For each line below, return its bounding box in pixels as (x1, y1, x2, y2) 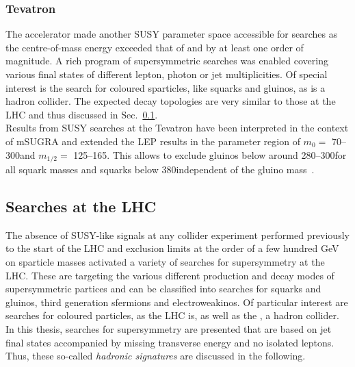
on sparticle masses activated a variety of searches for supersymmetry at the (5, 255, 325, 268)
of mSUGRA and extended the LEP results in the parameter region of (5, 134, 300, 148)
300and (5, 147, 36, 162)
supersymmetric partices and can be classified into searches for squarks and (5, 281, 321, 296)
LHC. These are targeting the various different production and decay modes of (5, 268, 334, 282)
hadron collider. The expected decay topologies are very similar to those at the (5, 94, 336, 108)
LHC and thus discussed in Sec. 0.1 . (5, 107, 158, 121)
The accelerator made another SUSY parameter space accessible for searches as (5, 27, 338, 41)
